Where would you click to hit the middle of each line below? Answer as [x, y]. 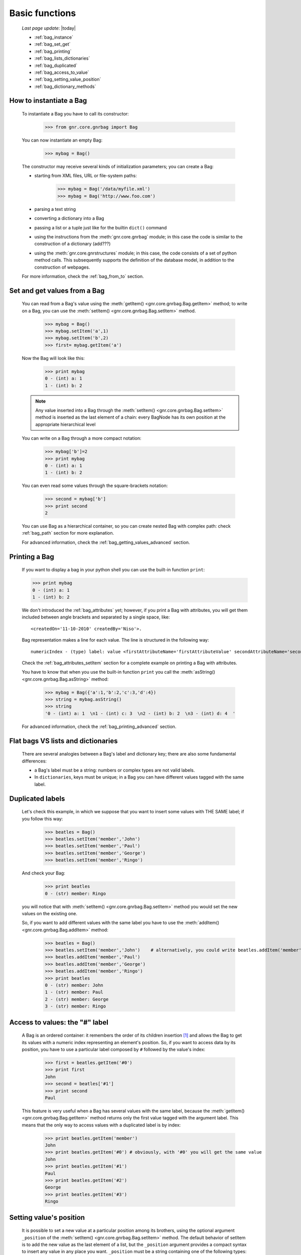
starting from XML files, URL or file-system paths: [86, 176]
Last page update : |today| [49, 28]
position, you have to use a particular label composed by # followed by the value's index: [114, 1049]
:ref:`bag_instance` [54, 37]
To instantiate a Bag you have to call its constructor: [75, 114]
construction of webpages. [62, 267]
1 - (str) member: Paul [74, 992]
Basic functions [43, 13]
